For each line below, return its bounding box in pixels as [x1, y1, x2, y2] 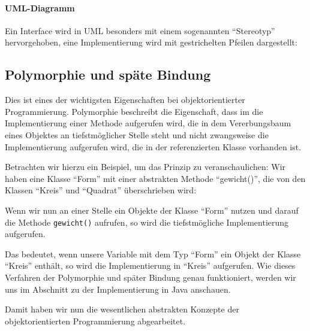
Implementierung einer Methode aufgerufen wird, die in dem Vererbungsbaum [5, 117, 291, 129]
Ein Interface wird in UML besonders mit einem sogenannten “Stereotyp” [5, 24, 275, 37]
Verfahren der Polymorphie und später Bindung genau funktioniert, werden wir [5, 271, 296, 283]
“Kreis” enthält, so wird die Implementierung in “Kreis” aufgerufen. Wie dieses [5, 259, 296, 272]
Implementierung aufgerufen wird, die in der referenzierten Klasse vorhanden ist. [5, 140, 302, 153]
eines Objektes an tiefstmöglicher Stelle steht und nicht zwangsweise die [5, 128, 269, 141]
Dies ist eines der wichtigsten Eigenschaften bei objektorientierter [5, 93, 245, 106]
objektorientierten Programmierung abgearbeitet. [5, 314, 186, 327]
